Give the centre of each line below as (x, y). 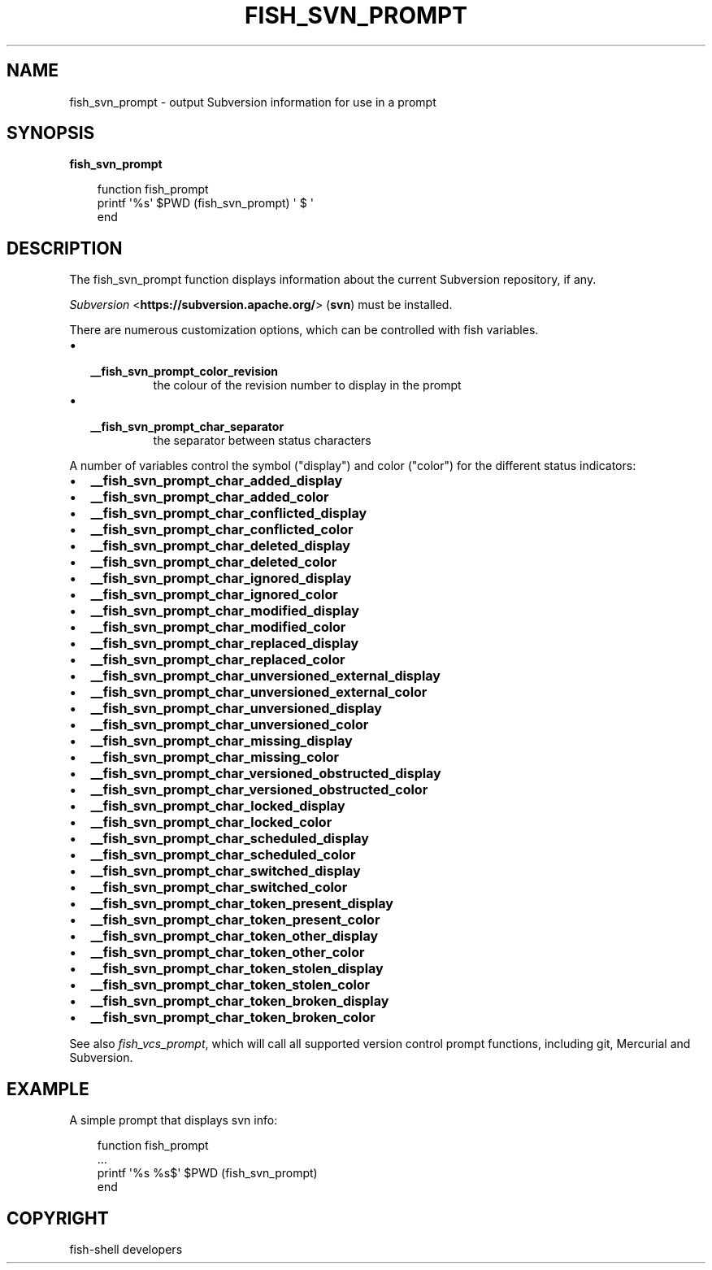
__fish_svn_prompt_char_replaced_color (218, 660)
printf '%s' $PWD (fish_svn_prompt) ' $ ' (205, 203)
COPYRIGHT (58, 1218)
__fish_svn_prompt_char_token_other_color (228, 952)
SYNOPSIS (51, 133)
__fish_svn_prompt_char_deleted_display (220, 546)
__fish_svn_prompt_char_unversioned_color (230, 725)
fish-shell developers (126, 1249)
